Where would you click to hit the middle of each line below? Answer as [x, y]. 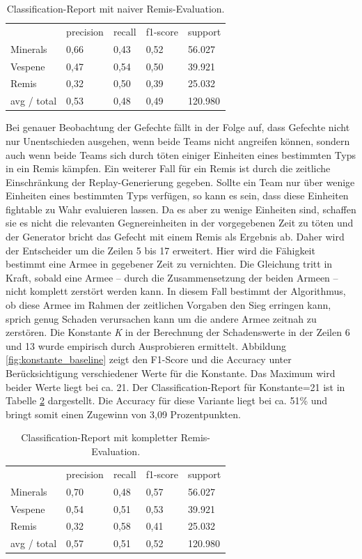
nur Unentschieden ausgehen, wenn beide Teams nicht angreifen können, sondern [178, 140]
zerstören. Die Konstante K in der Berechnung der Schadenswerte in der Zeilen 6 [178, 332]
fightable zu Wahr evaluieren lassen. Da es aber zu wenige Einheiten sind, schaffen [181, 209]
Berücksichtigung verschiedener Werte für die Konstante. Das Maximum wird [171, 373]
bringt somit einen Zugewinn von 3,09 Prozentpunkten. [123, 414]
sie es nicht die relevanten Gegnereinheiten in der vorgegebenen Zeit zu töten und [180, 223]
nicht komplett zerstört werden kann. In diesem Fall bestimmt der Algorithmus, [176, 291]
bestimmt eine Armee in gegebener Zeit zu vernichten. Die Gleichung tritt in [169, 264]
